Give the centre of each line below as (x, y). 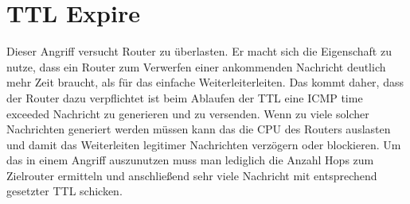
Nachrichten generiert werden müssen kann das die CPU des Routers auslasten (199, 129)
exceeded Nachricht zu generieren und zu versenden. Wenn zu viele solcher (188, 113)
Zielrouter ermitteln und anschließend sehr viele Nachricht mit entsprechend (192, 175)
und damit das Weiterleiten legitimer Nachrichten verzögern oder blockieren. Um (204, 144)
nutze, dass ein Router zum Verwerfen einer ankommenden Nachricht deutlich (196, 66)
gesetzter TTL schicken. (64, 191)
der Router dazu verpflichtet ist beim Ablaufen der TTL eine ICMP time (185, 97)
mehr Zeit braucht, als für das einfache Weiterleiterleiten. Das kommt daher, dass (205, 82)
